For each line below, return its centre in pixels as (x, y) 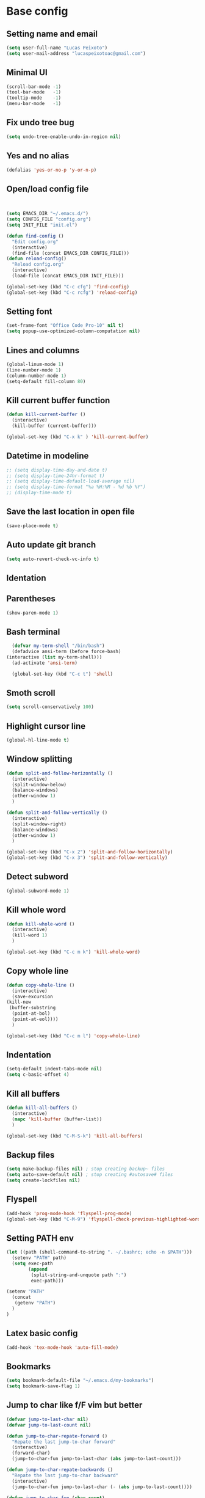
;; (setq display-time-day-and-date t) (57, 470)
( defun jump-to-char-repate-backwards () (60, 1470)
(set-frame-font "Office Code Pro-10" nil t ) (65, 326)
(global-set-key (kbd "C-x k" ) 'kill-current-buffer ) (77, 437)
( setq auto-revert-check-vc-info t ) (53, 559)
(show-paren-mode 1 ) (33, 613)
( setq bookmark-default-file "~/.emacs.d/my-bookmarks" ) (80, 1381)
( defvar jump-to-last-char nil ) (47, 1419)
